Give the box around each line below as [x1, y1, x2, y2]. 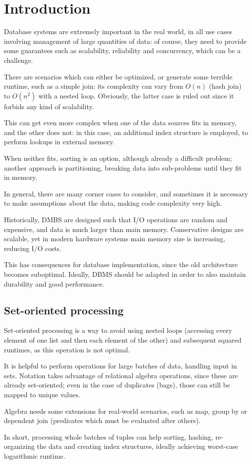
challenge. [4, 55, 33, 65]
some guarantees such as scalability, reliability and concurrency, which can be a [4, 45, 241, 56]
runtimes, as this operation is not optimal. [4, 344, 130, 354]
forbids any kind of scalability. [4, 101, 94, 111]
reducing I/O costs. [4, 243, 62, 253]
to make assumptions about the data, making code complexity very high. [4, 198, 222, 208]
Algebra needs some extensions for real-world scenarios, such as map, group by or [4, 406, 248, 416]
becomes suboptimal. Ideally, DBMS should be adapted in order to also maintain [4, 269, 246, 279]
